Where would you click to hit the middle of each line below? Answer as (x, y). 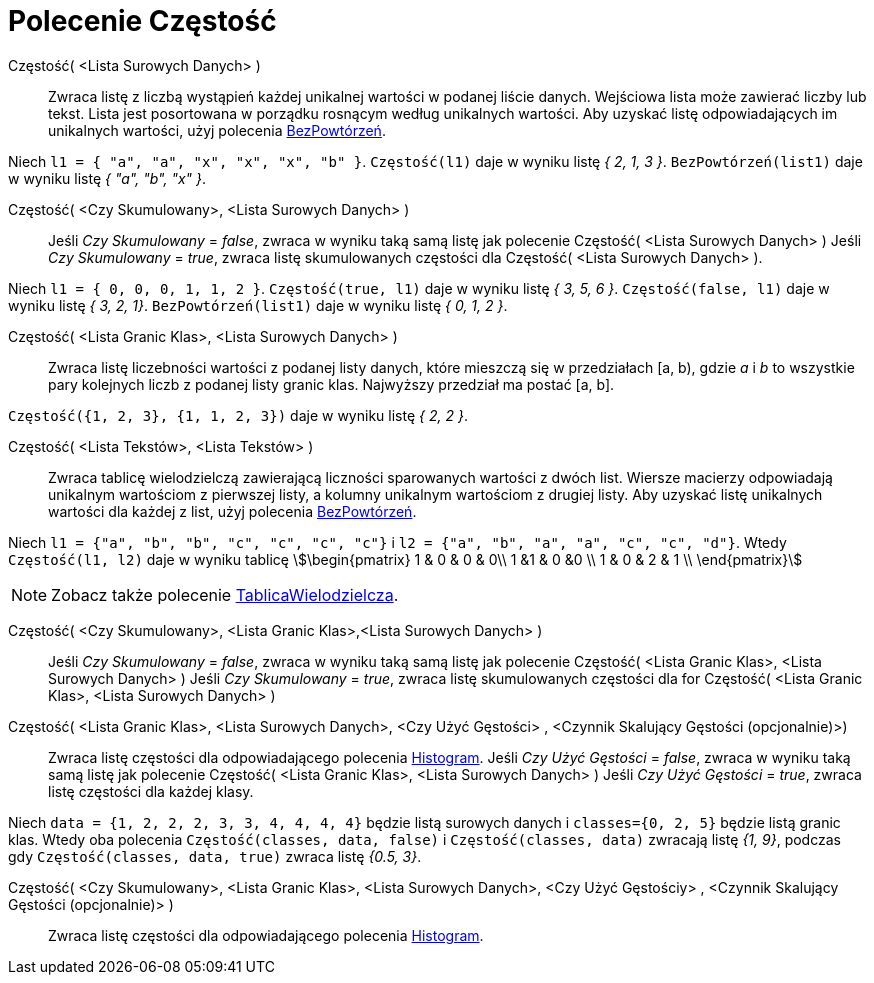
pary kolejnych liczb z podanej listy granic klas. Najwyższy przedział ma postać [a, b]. (331, 384)
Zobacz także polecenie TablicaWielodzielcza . (225, 594)
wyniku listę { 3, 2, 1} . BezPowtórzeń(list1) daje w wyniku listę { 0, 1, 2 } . (258, 305)
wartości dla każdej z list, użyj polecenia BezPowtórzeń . (232, 511)
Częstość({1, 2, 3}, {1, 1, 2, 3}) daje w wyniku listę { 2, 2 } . (238, 415)
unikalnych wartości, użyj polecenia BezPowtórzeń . (217, 130)
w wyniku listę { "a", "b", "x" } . (107, 178)
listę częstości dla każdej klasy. (151, 791)
